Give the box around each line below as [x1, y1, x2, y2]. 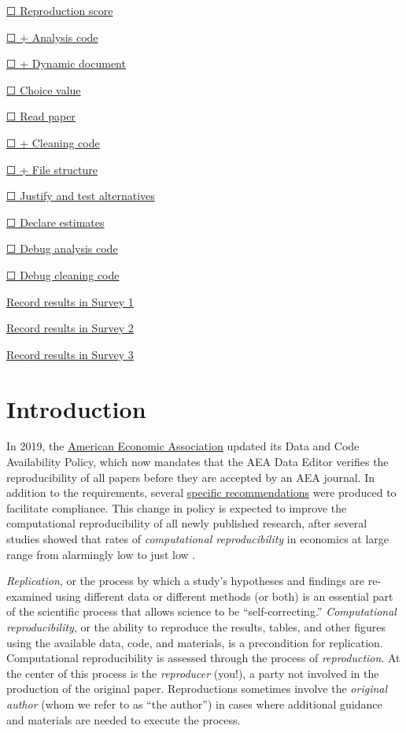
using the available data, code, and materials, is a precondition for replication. [6, 634, 383, 650]
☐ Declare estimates [6, 213, 105, 230]
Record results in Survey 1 [6, 293, 134, 309]
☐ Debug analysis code [6, 240, 118, 257]
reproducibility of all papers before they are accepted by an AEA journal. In [6, 468, 375, 485]
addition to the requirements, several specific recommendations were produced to [6, 484, 397, 501]
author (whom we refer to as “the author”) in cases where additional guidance [6, 695, 382, 712]
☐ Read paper [6, 108, 76, 124]
